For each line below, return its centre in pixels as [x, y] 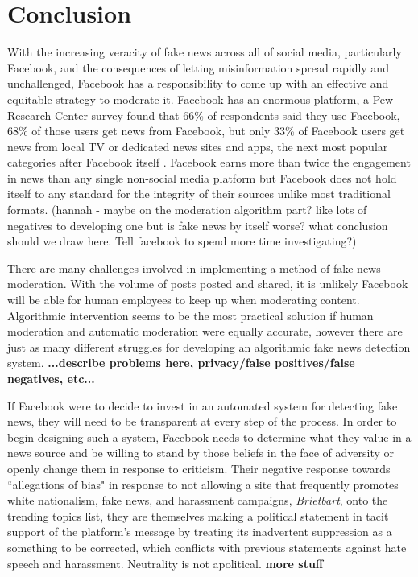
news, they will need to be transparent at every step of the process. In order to [202, 421]
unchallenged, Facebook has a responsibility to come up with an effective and [198, 83]
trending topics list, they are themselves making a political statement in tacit [198, 515]
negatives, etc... [51, 378]
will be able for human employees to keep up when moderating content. [184, 300]
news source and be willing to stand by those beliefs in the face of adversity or [201, 453]
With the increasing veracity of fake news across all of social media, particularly [205, 52]
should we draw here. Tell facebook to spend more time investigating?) [182, 241]
